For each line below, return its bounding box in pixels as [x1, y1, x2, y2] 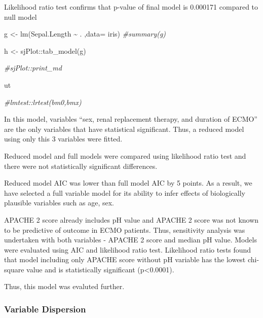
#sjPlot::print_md [4, 62, 62, 73]
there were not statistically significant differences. [4, 160, 158, 171]
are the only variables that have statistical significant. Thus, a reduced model [4, 123, 244, 134]
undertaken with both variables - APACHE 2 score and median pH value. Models [4, 234, 257, 245]
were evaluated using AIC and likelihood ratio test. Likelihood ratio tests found [4, 244, 251, 255]
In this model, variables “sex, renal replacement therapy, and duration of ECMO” [4, 114, 257, 124]
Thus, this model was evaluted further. [4, 281, 125, 292]
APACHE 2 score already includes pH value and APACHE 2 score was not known [4, 214, 259, 225]
